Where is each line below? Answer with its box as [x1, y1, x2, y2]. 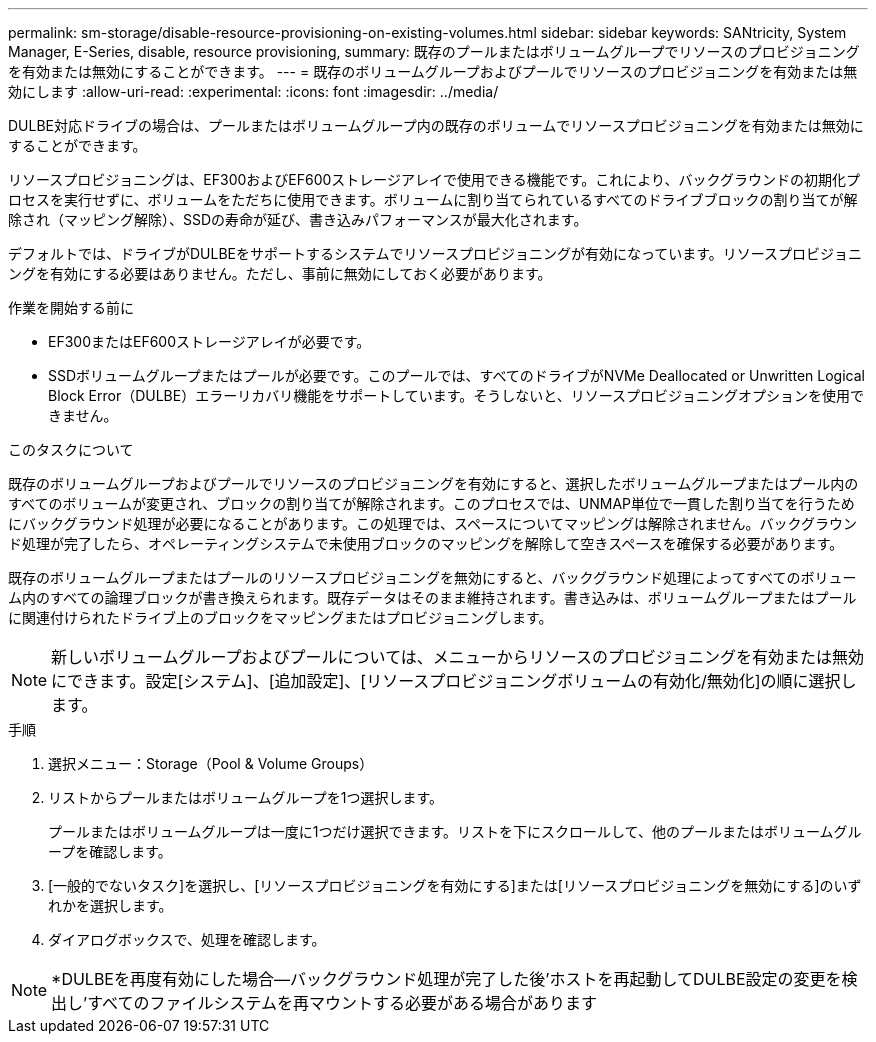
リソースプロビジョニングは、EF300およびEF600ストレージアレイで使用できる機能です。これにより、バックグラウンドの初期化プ [8, 171, 860, 188]
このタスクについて [8, 441, 134, 458]
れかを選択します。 [48, 897, 173, 914]
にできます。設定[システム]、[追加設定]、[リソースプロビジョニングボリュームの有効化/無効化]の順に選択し [51, 671, 857, 691]
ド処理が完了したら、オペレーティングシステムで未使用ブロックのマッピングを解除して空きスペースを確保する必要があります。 [8, 535, 844, 552]
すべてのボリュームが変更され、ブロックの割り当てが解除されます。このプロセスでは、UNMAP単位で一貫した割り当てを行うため [8, 495, 855, 512]
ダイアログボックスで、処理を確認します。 [48, 931, 326, 948]
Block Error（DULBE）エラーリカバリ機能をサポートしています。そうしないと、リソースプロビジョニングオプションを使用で [48, 387, 865, 404]
